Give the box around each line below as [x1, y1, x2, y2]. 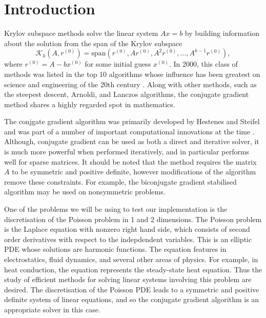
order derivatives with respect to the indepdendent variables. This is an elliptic [4, 233, 252, 244]
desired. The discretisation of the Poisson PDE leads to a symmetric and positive [4, 284, 259, 294]
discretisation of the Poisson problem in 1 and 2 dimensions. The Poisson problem [4, 213, 262, 224]
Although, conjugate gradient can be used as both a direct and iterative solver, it [4, 136, 259, 147]
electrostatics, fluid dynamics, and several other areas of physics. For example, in [4, 254, 258, 264]
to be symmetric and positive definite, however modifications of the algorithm [12, 166, 256, 177]
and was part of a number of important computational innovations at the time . [4, 126, 255, 136]
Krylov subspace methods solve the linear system [4, 28, 158, 38]
